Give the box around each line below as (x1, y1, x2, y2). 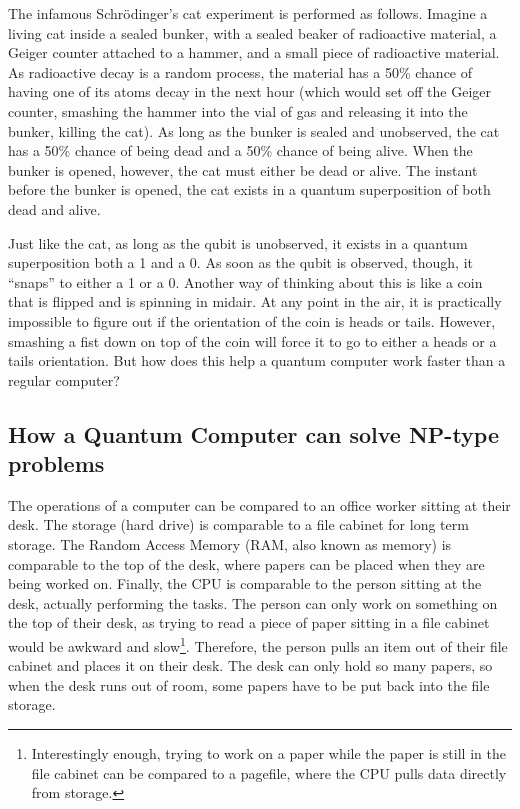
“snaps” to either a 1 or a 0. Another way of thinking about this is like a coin (8, 271, 483, 292)
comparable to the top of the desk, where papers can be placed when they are (8, 553, 485, 574)
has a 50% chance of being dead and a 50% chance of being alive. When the (8, 140, 473, 161)
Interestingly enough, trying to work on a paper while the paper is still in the (31, 743, 506, 764)
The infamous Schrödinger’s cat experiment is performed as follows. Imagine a (8, 3, 488, 23)
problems (8, 448, 105, 479)
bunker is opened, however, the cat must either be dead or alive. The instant (8, 159, 478, 180)
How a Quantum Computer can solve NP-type (8, 418, 500, 449)
